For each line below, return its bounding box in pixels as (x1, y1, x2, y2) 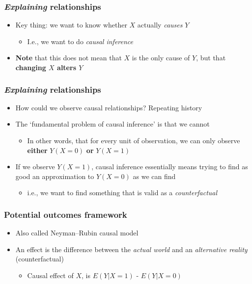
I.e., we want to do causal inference (27, 36, 134, 46)
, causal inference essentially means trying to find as (91, 161, 248, 172)
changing (15, 62, 46, 72)
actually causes (137, 20, 183, 30)
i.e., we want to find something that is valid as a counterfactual (27, 187, 218, 198)
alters (57, 62, 76, 72)
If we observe (15, 161, 55, 172)
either (27, 145, 48, 155)
